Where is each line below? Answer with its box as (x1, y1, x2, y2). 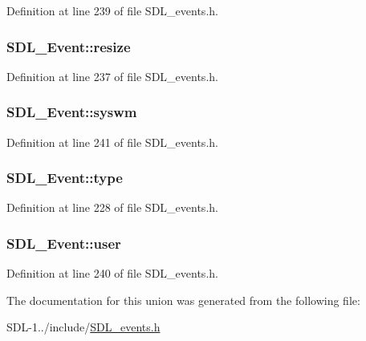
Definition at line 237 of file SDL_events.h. (6, 67, 218, 84)
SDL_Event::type (6, 168, 123, 188)
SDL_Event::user (6, 233, 121, 253)
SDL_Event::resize (6, 36, 131, 56)
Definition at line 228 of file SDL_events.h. (6, 199, 218, 216)
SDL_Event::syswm (6, 102, 137, 122)
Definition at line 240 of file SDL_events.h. (6, 265, 218, 282)
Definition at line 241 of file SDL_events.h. (6, 133, 218, 150)
